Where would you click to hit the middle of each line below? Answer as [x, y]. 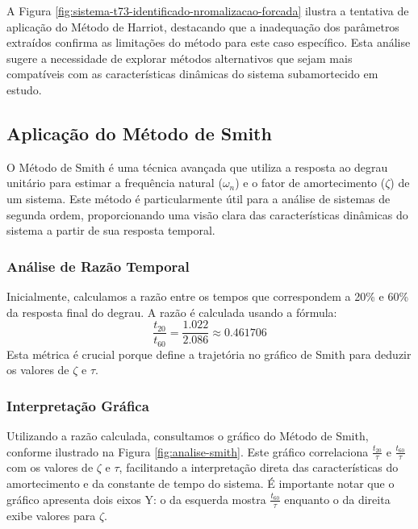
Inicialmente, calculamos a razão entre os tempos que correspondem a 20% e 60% [208, 296]
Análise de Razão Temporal [98, 266]
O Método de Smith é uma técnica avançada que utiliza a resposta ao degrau [197, 167]
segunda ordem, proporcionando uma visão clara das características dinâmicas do [207, 214]
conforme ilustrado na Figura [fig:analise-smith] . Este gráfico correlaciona [188, 451]
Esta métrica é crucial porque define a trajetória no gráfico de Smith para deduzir [209, 354]
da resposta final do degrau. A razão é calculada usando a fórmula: [172, 312]
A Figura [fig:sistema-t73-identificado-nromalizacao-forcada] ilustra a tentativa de [208, 10]
